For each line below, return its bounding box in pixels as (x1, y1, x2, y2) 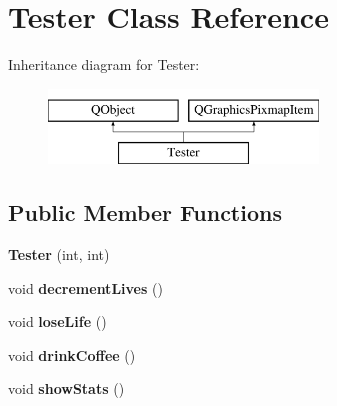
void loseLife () (8, 311, 107, 332)
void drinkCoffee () (8, 344, 136, 365)
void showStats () (8, 378, 125, 399)
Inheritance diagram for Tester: (8, 54, 200, 75)
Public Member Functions (8, 197, 282, 228)
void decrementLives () (8, 277, 163, 298)
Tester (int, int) (8, 244, 110, 265)
